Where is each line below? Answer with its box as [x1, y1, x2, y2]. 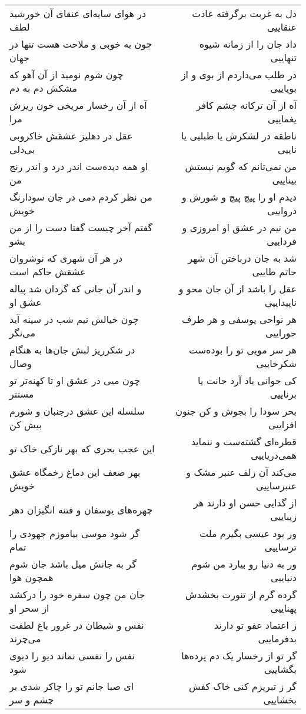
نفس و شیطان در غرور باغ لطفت [9, 618, 144, 632]
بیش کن [9, 418, 42, 431]
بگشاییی [264, 662, 297, 676]
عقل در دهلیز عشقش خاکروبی [9, 129, 133, 142]
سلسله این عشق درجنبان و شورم [9, 404, 145, 418]
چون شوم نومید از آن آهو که [9, 68, 124, 81]
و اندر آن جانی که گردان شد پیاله [9, 282, 142, 295]
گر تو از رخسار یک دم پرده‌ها [181, 649, 297, 662]
